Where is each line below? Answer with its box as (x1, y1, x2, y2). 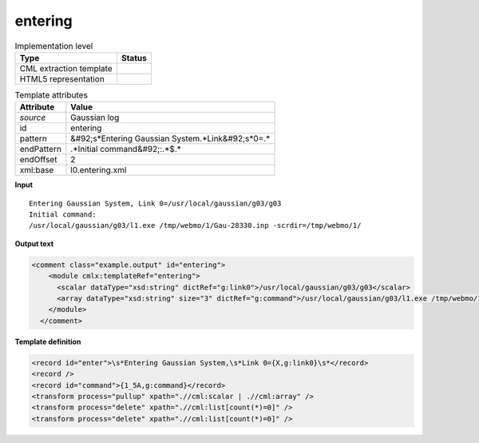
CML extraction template (19, 62, 113, 74)
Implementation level (14, 40, 93, 51)
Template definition (14, 337, 81, 346)
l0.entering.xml (70, 165, 127, 176)
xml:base (19, 165, 54, 176)
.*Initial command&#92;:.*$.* (70, 144, 181, 155)
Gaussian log (70, 112, 120, 123)
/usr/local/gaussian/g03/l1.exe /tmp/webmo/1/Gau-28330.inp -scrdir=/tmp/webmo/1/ (29, 221, 362, 230)
